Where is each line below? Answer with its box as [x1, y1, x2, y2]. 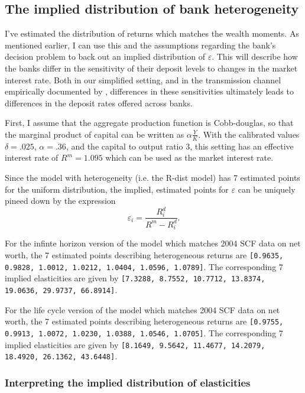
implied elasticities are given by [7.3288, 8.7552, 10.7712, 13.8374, [5, 272, 265, 284]
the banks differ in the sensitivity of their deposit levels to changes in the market [5, 61, 298, 74]
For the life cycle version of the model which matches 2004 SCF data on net [5, 303, 280, 316]
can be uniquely [238, 183, 296, 195]
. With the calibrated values [198, 128, 300, 140]
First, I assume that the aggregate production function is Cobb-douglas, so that [5, 116, 294, 129]
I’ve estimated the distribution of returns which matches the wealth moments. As [5, 27, 299, 40]
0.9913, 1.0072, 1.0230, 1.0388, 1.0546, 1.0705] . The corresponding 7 [5, 326, 283, 339]
